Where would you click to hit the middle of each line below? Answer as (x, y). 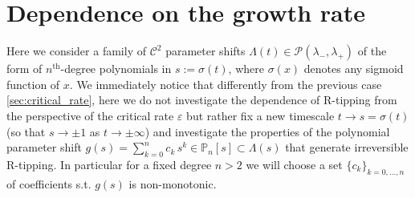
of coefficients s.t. (49, 183)
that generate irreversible (347, 147)
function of (33, 84)
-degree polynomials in (116, 69)
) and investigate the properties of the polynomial (267, 131)
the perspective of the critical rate (90, 115)
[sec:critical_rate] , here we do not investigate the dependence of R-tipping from (202, 100)
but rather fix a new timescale (260, 115)
